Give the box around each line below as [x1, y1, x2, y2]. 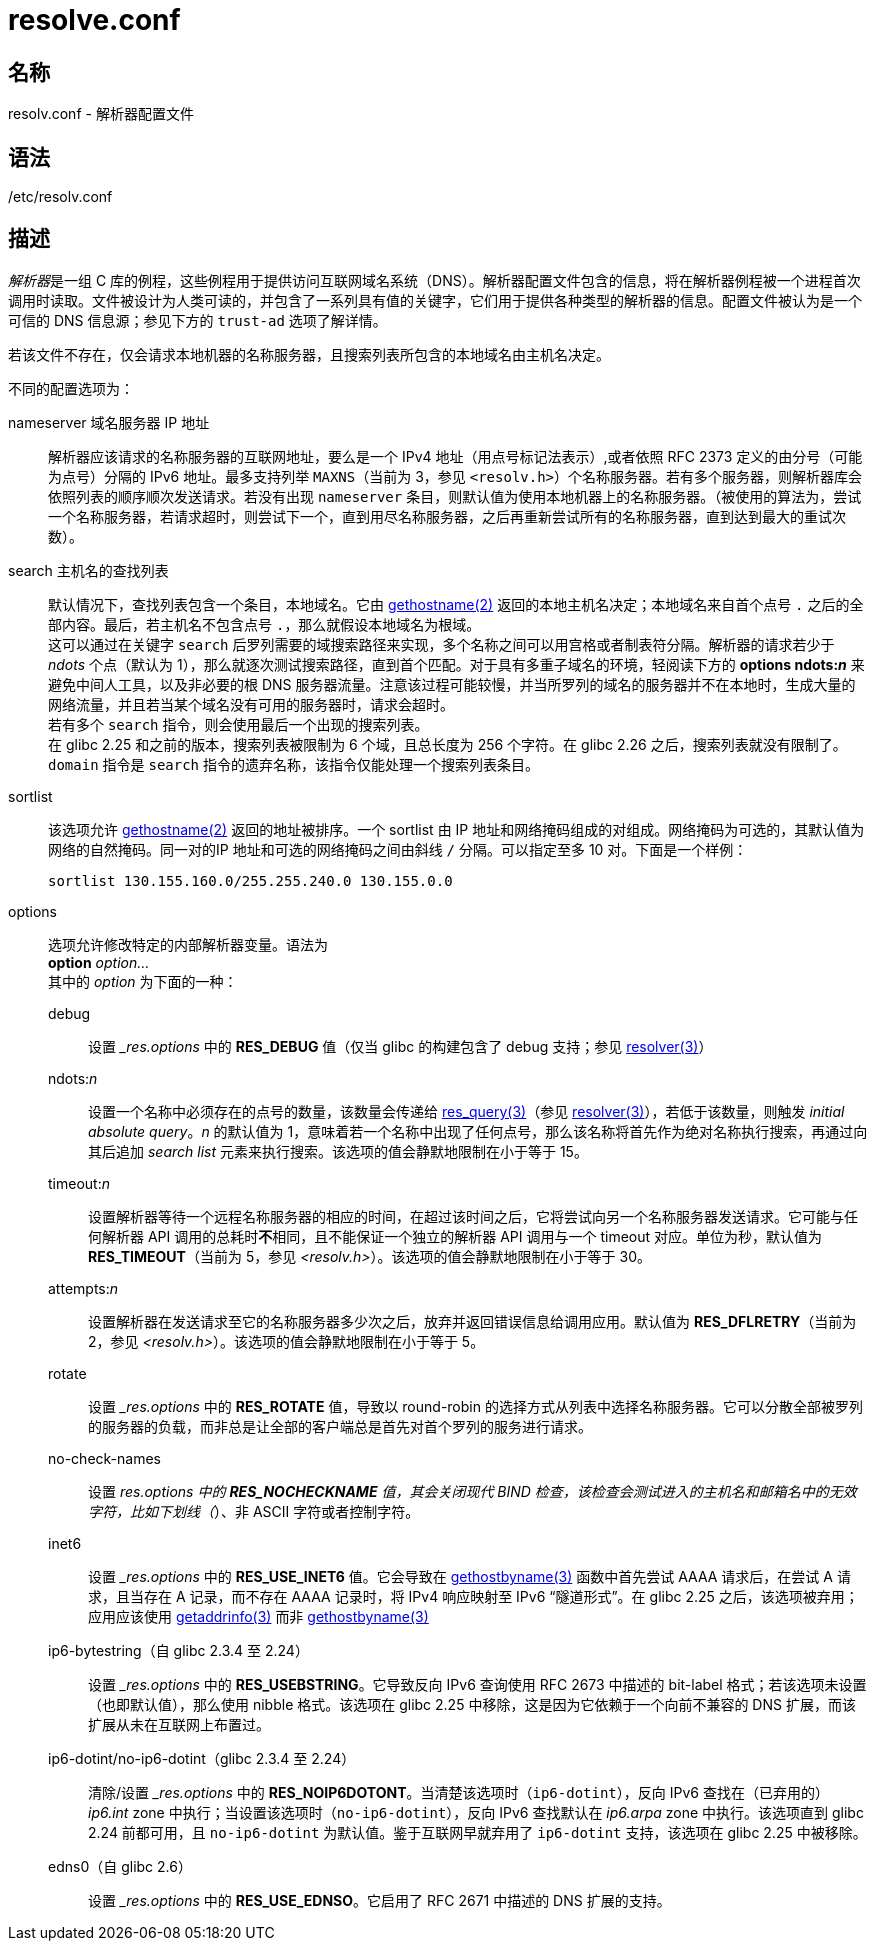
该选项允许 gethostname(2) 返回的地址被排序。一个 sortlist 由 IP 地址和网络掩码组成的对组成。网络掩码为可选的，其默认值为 [48, 820, 865, 838]
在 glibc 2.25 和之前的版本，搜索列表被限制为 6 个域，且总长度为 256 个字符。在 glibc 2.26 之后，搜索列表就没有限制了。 [48, 735, 847, 753]
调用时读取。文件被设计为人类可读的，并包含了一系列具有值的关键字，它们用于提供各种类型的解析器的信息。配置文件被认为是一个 [8, 291, 862, 309]
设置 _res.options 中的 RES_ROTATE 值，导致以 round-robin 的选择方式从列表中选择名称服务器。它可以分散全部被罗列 [88, 1397, 863, 1415]
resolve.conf [8, 3, 181, 37]
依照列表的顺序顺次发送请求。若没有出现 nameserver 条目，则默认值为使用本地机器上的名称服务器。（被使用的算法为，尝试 [48, 487, 862, 505]
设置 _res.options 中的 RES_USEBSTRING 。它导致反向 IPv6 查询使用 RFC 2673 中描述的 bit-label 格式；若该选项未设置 [88, 1675, 867, 1693]
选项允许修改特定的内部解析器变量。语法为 [48, 935, 328, 953]
